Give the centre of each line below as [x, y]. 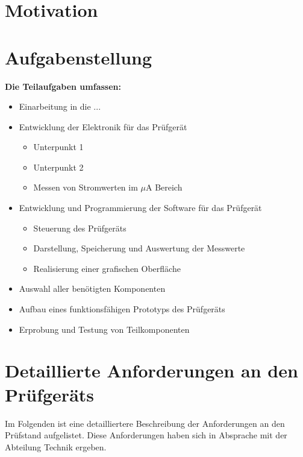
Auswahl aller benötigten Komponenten [92, 288]
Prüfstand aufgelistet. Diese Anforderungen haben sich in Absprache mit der [146, 435]
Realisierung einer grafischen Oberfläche [107, 268]
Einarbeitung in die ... [60, 106]
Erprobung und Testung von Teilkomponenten [104, 329]
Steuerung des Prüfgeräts [80, 228]
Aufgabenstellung [79, 57]
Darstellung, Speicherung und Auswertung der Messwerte [139, 248]
